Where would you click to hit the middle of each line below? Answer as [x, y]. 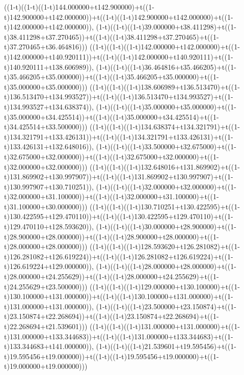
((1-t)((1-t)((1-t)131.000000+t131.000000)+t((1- [165, 326]
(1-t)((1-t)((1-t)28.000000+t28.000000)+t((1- [166, 266]
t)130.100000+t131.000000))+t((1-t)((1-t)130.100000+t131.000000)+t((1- [119, 296]
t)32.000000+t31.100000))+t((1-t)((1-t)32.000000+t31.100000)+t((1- [112, 196]
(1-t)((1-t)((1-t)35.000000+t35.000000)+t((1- [166, 106]
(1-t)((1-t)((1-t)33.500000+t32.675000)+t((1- [166, 146]
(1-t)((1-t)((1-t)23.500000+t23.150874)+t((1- [166, 306]
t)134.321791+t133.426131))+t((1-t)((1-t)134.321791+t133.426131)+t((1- [119, 136]
